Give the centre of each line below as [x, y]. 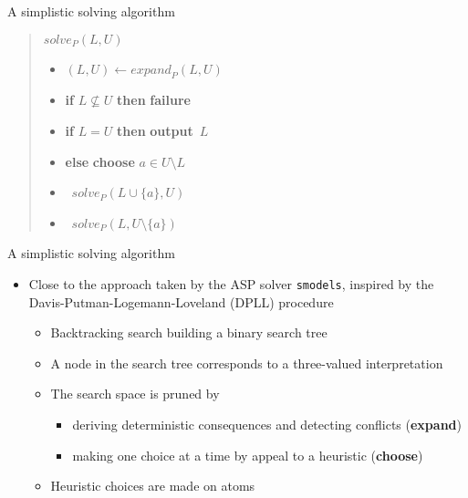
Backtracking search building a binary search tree [189, 332]
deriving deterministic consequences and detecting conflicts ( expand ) [267, 424]
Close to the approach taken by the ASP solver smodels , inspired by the [231, 283]
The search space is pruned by [135, 394]
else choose [100, 161]
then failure [154, 100]
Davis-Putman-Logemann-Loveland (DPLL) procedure [181, 301]
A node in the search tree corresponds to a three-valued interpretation [247, 363]
